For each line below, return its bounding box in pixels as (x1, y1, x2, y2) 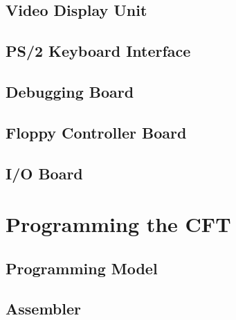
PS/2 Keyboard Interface (6, 40, 191, 62)
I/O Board (6, 162, 83, 184)
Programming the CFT (6, 210, 231, 238)
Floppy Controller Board (6, 121, 187, 143)
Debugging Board (6, 80, 134, 102)
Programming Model (6, 257, 158, 278)
